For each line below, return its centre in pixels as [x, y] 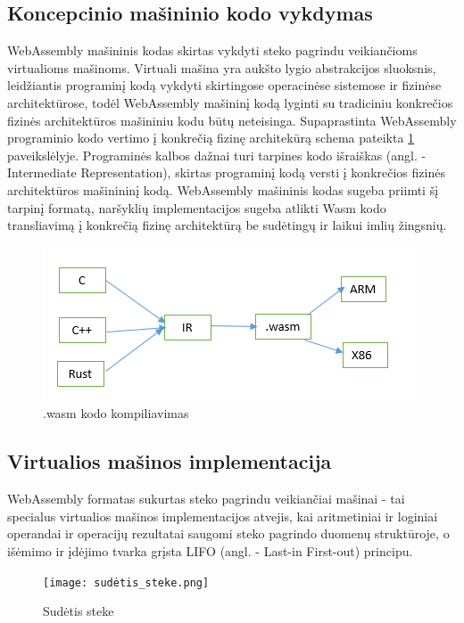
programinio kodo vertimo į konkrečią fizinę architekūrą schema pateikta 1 [211, 138]
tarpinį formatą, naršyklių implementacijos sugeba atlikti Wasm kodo [197, 207]
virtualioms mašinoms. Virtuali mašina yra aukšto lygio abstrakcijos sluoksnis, [222, 67]
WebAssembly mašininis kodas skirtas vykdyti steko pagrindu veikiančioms [212, 50]
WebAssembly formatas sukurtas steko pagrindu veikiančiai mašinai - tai [206, 499]
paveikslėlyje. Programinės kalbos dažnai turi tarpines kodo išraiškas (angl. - [217, 155]
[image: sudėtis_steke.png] [126, 582]
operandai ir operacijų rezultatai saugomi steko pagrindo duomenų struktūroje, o [228, 533]
